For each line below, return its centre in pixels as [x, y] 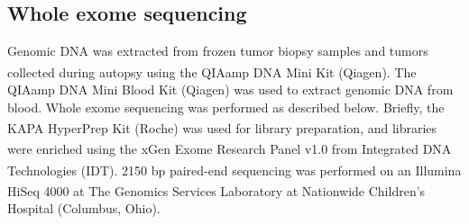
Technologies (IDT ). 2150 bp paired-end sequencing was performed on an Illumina [234, 170]
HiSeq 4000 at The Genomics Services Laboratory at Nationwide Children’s [216, 190]
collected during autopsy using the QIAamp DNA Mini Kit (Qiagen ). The [212, 72]
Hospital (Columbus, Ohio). [84, 208]
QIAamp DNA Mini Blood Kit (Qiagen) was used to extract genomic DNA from [230, 90]
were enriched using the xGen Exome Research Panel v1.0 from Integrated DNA [230, 149]
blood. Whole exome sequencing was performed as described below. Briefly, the [226, 107]
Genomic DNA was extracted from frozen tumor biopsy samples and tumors [218, 51]
